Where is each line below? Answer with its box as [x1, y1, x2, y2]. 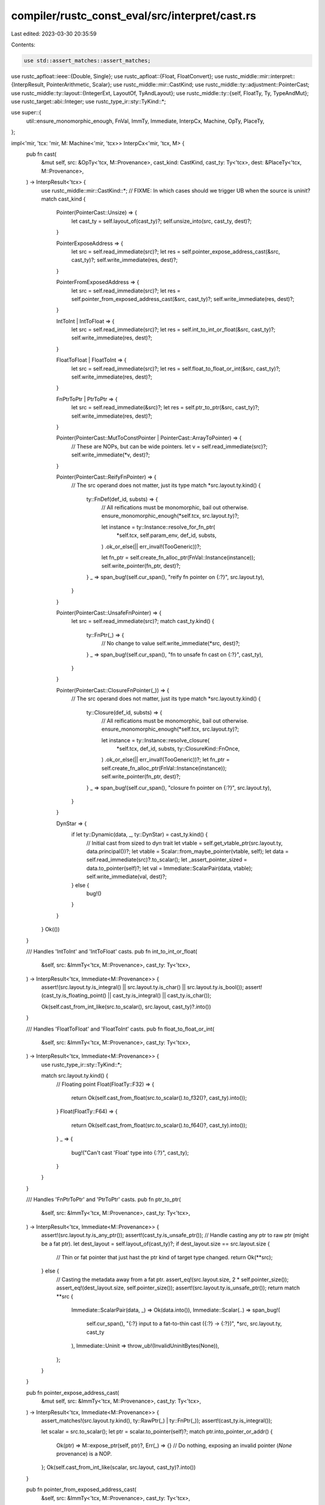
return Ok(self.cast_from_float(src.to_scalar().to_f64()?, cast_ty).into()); [71, 1122, 247, 1129]
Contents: [11, 41, 36, 48]
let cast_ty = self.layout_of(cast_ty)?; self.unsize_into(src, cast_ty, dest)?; [71, 217, 252, 225]
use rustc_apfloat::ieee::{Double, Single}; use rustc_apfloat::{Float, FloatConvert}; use [11, 72, 224, 79]
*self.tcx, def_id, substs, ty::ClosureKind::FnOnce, [116, 745, 240, 752]
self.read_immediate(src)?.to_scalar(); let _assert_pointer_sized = [86, 856, 247, 863]
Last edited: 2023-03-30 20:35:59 [11, 30, 97, 37]
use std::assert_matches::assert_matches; [23, 57, 151, 64]
